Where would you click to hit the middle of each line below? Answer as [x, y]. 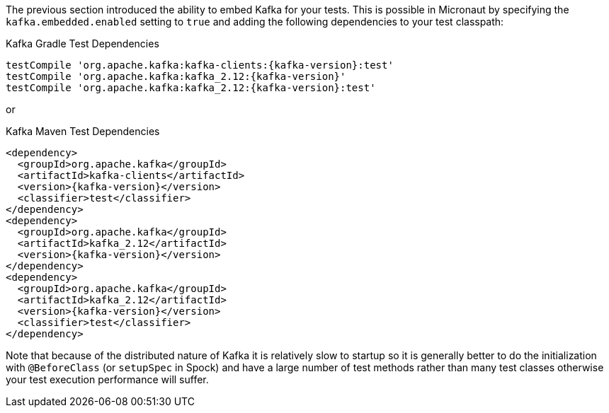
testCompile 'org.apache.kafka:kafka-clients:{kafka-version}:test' [200, 65]
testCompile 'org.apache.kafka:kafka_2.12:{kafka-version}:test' [191, 88]
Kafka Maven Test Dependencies [83, 131]
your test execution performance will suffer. [107, 379]
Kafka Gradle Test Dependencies [82, 43]
